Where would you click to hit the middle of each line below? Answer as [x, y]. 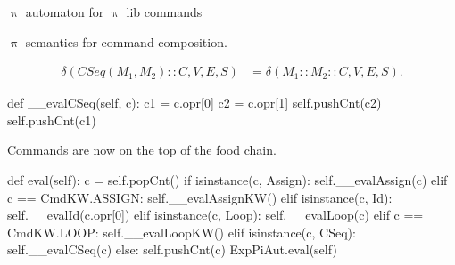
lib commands [164, 12]
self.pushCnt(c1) [52, 120]
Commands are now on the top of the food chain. [142, 150]
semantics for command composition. [126, 41]
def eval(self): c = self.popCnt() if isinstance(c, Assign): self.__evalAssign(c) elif [227, 180]
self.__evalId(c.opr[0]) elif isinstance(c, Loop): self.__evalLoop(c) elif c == [215, 215]
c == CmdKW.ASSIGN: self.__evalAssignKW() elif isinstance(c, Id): [200, 197]
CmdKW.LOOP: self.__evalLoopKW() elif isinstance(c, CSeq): [182, 232]
